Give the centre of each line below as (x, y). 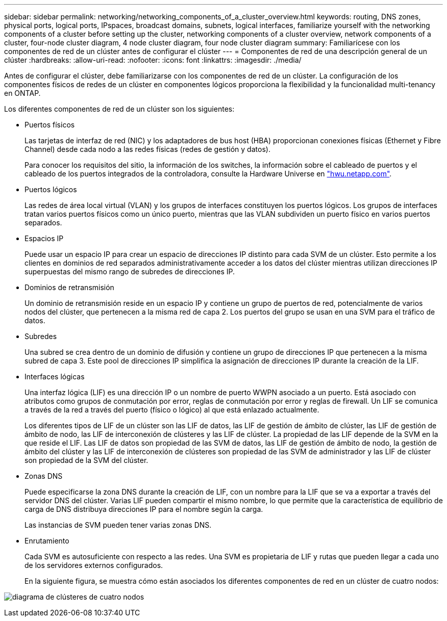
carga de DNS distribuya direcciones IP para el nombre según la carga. (144, 509)
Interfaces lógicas (55, 377)
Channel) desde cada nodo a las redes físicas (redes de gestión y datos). (147, 149)
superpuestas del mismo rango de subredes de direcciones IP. (130, 271)
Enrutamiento (47, 541)
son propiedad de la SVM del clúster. (86, 460)
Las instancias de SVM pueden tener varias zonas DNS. (118, 525)
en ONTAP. (22, 93)
